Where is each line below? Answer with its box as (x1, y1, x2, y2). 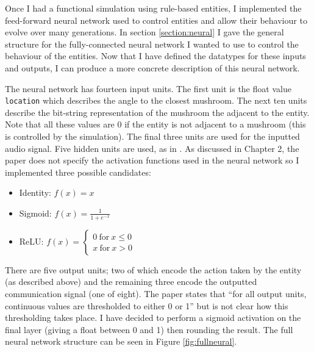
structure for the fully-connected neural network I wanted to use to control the (5, 37, 299, 50)
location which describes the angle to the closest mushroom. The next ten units (5, 94, 307, 107)
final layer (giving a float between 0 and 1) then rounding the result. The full (5, 323, 293, 336)
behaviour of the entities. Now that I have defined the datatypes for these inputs (5, 49, 306, 62)
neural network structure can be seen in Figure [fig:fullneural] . (5, 335, 237, 348)
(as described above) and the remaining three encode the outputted (5, 275, 257, 288)
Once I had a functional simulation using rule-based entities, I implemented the (5, 2, 302, 14)
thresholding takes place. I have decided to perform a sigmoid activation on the (5, 311, 301, 324)
